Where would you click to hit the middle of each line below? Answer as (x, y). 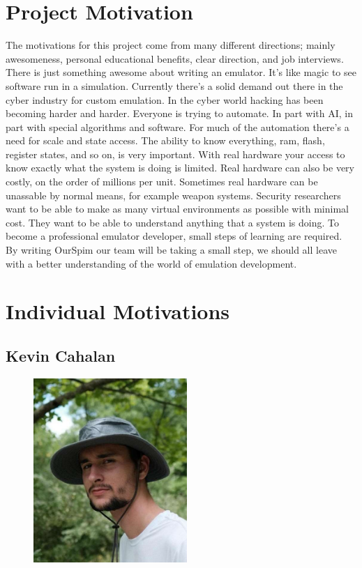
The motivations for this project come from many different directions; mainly (171, 45)
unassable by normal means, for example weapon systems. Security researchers (173, 195)
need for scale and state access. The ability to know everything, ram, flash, (165, 140)
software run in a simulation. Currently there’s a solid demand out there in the (174, 85)
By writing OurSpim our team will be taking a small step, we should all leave (171, 250)
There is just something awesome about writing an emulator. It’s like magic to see (181, 72)
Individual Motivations (118, 311)
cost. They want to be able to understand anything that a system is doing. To (172, 222)
